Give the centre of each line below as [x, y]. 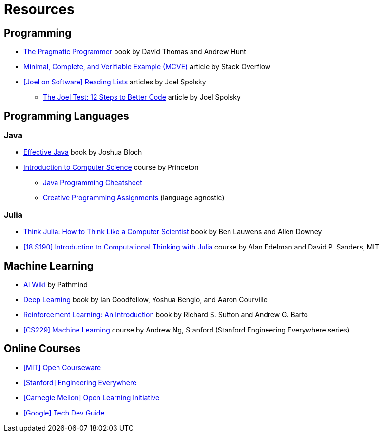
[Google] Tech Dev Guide [64, 413]
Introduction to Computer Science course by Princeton [111, 167]
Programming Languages [67, 116]
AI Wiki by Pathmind [56, 284]
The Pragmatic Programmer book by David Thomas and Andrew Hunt [135, 52]
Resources [39, 9]
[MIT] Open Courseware [62, 367]
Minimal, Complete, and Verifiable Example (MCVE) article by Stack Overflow [147, 67]
